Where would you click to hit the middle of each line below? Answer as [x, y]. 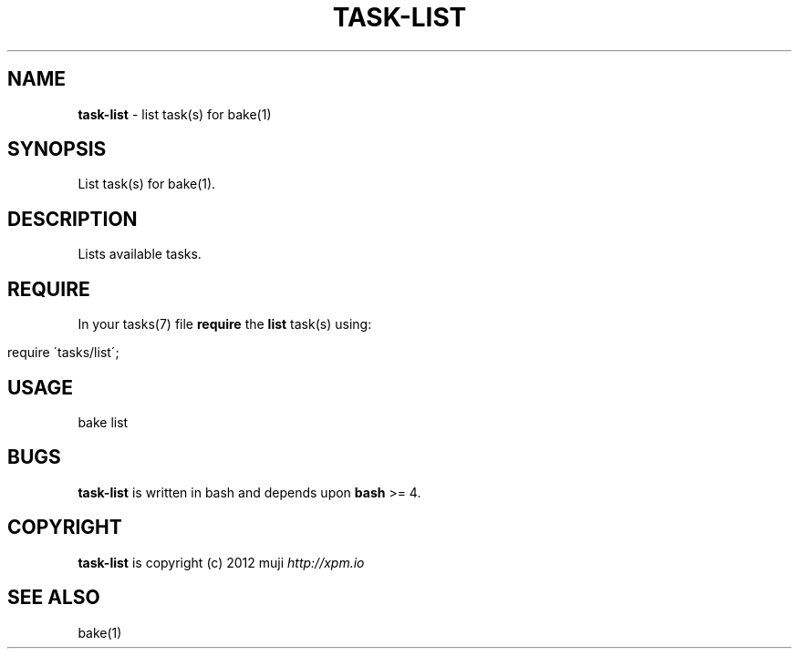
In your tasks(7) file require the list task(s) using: [225, 324]
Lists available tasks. [140, 254]
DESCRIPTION [73, 219]
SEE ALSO [54, 598]
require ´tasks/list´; [63, 353]
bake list [103, 422]
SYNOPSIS [57, 149]
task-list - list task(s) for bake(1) [175, 114]
